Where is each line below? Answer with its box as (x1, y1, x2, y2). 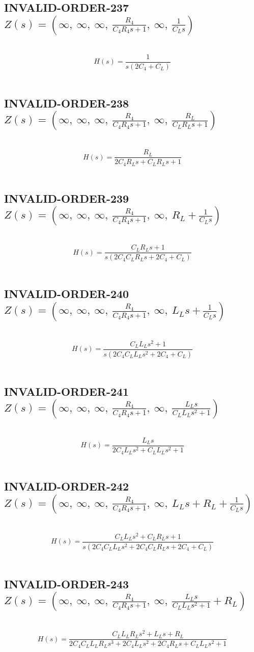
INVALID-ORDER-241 (4, 383, 129, 399)
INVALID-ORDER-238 (4, 95, 129, 111)
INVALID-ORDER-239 (4, 190, 129, 206)
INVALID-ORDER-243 (4, 576, 129, 591)
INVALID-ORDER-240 (4, 286, 129, 302)
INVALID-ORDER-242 (4, 478, 129, 494)
